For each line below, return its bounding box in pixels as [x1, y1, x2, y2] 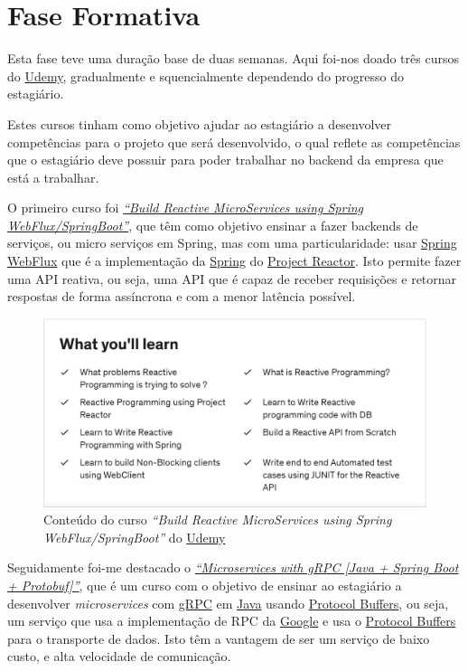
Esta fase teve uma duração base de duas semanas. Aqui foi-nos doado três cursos [7, 49, 459, 68]
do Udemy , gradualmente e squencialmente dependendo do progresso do [7, 66, 405, 85]
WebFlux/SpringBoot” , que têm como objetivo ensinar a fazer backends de [7, 215, 418, 234]
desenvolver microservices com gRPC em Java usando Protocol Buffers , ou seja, [7, 593, 449, 612]
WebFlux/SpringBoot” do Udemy [43, 527, 226, 546]
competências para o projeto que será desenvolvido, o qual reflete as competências [7, 132, 461, 151]
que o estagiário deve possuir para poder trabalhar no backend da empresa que [7, 150, 444, 169]
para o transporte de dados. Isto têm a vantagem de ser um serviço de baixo [7, 628, 430, 647]
